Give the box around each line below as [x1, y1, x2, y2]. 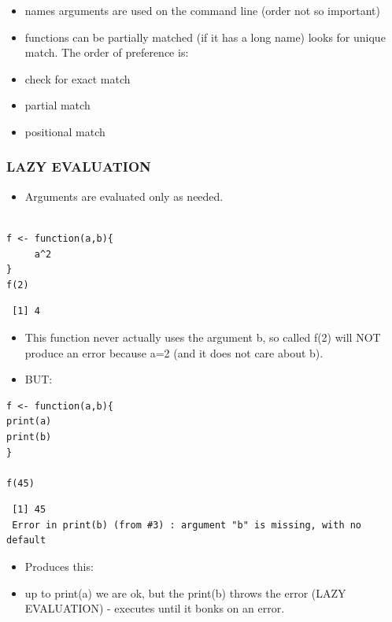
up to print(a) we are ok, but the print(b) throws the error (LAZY [24, 584, 346, 601]
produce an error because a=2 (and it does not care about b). [24, 344, 324, 361]
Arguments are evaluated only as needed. [24, 187, 224, 204]
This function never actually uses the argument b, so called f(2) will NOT [24, 328, 381, 345]
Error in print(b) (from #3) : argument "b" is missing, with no [12, 519, 362, 531]
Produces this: [24, 558, 94, 575]
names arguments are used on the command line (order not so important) [24, 2, 381, 18]
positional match [24, 123, 105, 139]
